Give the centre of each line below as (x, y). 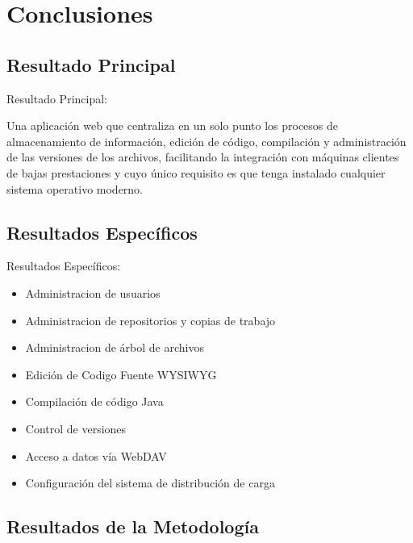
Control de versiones (76, 428)
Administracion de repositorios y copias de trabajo (150, 320)
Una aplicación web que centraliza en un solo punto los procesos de (173, 125)
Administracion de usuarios (93, 292)
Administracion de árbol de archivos (115, 347)
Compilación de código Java (94, 401)
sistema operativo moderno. (75, 188)
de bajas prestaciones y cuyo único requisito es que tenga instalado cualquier (196, 172)
